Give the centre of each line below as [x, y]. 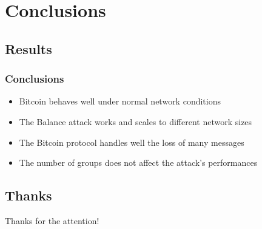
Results [29, 48]
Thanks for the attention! [52, 220]
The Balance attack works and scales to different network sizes [136, 121]
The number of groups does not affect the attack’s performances [138, 162]
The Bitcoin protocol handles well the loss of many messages [132, 142]
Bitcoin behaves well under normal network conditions [120, 101]
